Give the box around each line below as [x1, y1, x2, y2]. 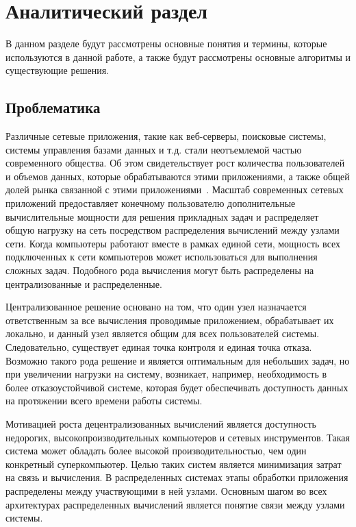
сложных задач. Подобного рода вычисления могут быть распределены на [5, 263, 314, 278]
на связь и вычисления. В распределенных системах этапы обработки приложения [5, 470, 348, 485]
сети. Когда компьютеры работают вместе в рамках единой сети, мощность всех [5, 236, 341, 250]
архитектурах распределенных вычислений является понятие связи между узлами [5, 497, 345, 511]
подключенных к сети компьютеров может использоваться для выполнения [5, 249, 318, 264]
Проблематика [5, 97, 101, 118]
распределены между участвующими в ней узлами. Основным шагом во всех [5, 483, 327, 498]
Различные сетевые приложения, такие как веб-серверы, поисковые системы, [5, 129, 327, 143]
